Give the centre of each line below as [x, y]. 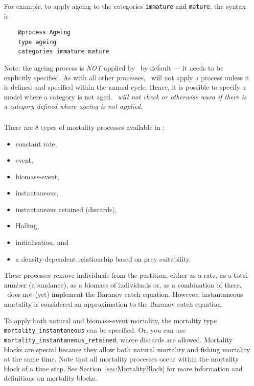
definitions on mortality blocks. [51, 378]
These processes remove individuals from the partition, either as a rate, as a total [126, 275]
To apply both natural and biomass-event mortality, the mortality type [111, 320]
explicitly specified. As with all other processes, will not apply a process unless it [127, 77]
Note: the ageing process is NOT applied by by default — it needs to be [114, 68]
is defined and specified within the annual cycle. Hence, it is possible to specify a [125, 87]
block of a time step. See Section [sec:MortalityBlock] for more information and [123, 368]
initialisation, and [42, 242]
